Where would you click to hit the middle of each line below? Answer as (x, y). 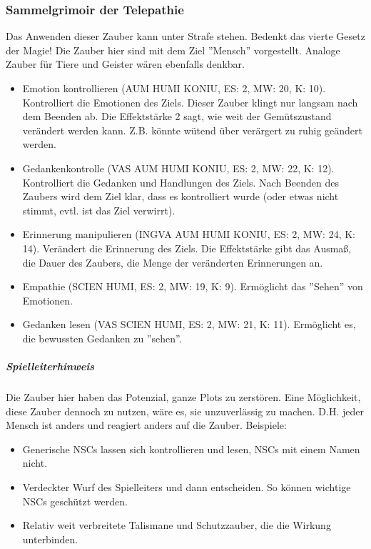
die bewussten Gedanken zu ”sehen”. (102, 338)
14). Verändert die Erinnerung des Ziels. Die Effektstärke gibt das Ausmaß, (187, 248)
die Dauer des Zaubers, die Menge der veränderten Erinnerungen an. (173, 262)
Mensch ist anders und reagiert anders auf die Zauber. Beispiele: (146, 425)
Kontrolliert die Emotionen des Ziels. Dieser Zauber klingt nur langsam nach (190, 102)
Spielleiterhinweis (50, 366)
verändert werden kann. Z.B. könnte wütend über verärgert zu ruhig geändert (192, 130)
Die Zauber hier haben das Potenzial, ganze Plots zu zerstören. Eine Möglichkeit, (183, 397)
